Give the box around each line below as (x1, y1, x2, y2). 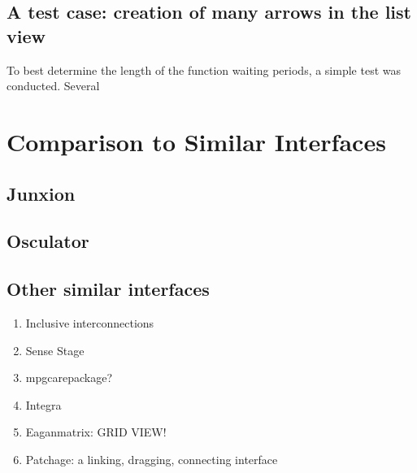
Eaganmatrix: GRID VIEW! (25, 423, 167, 440)
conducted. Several (7, 77, 100, 94)
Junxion (7, 180, 76, 206)
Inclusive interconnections (25, 314, 154, 331)
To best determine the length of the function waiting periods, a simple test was (7, 61, 402, 78)
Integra (25, 396, 62, 413)
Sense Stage (25, 341, 85, 358)
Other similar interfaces (7, 276, 210, 302)
